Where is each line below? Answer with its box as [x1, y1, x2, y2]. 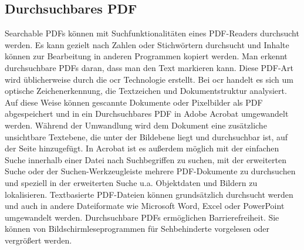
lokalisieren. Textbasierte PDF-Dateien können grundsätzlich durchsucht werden [5, 188, 293, 200]
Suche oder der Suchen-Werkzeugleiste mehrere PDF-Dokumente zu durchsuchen [5, 165, 296, 177]
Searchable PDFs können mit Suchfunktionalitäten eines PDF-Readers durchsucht [5, 27, 299, 39]
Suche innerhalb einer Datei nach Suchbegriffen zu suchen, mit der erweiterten [5, 153, 287, 165]
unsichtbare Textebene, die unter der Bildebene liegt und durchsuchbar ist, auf [5, 130, 288, 143]
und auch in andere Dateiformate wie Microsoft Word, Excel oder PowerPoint [5, 200, 285, 212]
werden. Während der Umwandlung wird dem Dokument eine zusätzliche [5, 119, 267, 131]
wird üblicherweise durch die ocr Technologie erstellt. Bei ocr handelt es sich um [5, 73, 293, 85]
